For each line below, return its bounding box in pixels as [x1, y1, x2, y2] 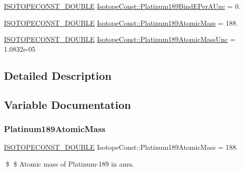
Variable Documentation [4, 97, 131, 112]
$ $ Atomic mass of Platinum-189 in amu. [5, 158, 134, 169]
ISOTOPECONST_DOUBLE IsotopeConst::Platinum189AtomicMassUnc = [4, 34, 236, 44]
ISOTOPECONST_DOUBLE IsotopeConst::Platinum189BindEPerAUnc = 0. [4, 1, 241, 11]
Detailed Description [4, 68, 112, 83]
